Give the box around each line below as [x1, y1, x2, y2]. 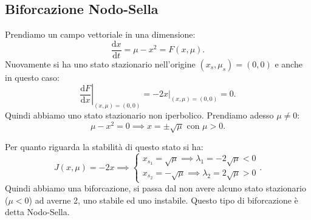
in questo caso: [5, 70, 60, 83]
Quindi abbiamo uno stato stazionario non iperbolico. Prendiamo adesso [5, 109, 274, 122]
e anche [275, 57, 302, 70]
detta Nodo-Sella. [5, 205, 70, 218]
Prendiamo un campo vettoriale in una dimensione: [5, 28, 196, 41]
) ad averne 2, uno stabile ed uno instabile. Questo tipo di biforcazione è [29, 193, 298, 206]
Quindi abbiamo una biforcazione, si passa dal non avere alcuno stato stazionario [5, 182, 306, 194]
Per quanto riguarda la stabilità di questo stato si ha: [5, 140, 203, 153]
